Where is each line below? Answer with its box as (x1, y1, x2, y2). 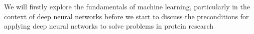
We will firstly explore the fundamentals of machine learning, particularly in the (4, 1, 250, 11)
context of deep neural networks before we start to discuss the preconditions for (4, 11, 249, 21)
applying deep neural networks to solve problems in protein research (4, 21, 214, 31)
